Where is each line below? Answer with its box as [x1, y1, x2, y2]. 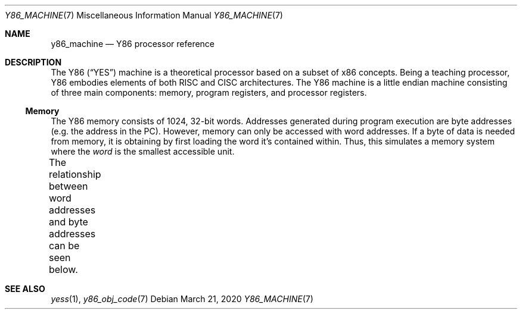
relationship [48, 168, 101, 180]
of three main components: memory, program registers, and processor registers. [51, 87, 367, 98]
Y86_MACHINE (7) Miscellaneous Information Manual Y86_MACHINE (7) [5, 10, 283, 20]
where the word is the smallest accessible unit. [51, 146, 235, 156]
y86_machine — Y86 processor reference [51, 39, 215, 49]
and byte [48, 216, 88, 228]
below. [48, 263, 78, 275]
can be [48, 240, 80, 252]
